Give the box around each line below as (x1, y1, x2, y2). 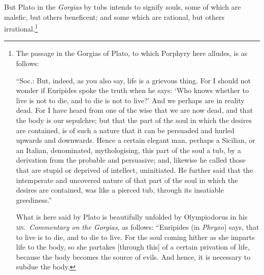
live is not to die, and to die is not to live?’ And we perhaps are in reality (16, 95, 245, 105)
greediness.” (16, 194, 52, 205)
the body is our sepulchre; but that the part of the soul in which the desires (16, 115, 252, 125)
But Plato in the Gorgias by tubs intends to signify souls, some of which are (4, 2, 241, 12)
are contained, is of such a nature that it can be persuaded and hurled (16, 125, 235, 135)
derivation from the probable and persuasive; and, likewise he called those (16, 155, 246, 165)
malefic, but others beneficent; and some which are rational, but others (4, 11, 224, 22)
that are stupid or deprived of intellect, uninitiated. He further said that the (16, 164, 253, 175)
